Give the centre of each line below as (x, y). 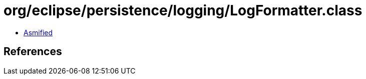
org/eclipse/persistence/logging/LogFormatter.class (183, 10)
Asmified (38, 32)
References (33, 52)
